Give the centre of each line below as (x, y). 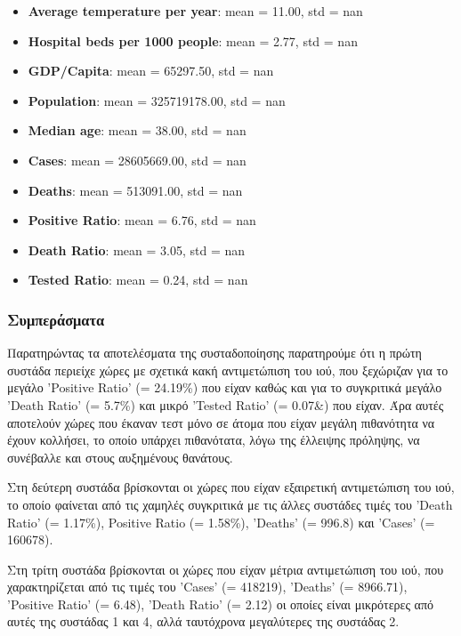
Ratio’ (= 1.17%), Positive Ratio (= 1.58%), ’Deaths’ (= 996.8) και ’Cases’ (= (221, 522)
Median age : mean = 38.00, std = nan (137, 130)
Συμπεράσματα (56, 319)
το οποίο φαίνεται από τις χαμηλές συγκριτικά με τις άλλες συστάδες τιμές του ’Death (230, 504)
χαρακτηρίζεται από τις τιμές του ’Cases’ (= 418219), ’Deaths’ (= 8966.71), (207, 587)
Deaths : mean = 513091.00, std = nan (135, 190)
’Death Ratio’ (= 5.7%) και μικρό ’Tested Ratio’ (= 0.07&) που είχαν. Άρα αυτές (226, 404)
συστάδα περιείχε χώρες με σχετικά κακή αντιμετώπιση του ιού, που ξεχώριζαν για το (228, 370)
